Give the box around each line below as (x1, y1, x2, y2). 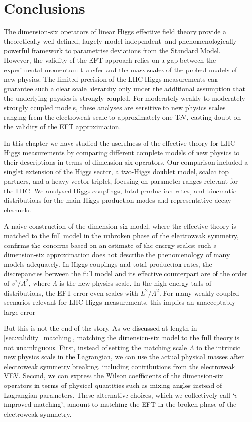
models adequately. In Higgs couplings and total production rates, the (4, 259, 212, 269)
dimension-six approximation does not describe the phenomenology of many (4, 249, 230, 260)
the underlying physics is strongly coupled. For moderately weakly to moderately (4, 93, 245, 103)
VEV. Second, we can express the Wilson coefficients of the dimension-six (4, 370, 223, 381)
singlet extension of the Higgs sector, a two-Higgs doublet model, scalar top (4, 166, 229, 176)
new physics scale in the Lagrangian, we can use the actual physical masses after (4, 352, 244, 362)
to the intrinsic (196, 342, 241, 352)
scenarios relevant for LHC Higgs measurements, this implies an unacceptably (4, 297, 235, 307)
